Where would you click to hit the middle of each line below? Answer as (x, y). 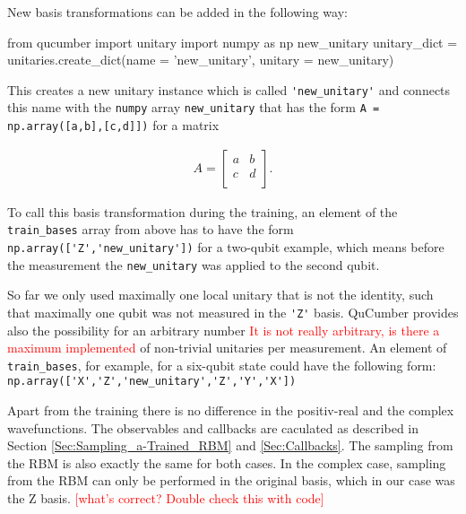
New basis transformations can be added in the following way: (177, 12)
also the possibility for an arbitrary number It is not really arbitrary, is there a (224, 330)
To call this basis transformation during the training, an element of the (203, 211)
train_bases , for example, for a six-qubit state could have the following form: (222, 365)
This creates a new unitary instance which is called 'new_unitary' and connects (229, 89)
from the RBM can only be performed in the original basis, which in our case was (231, 480)
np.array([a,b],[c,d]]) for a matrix (113, 125)
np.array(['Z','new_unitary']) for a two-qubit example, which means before (226, 247)
